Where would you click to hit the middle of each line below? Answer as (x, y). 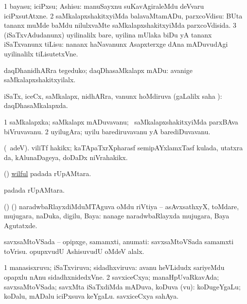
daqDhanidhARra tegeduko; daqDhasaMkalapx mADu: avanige (98, 70)
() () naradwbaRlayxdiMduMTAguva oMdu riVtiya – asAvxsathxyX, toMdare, (122, 206)
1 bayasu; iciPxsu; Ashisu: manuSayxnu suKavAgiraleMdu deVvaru (104, 6)
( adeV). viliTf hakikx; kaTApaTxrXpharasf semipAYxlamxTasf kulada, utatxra (123, 148)
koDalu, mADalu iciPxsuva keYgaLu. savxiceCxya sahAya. (91, 296)
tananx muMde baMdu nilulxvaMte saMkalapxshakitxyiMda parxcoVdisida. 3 (120, 25)
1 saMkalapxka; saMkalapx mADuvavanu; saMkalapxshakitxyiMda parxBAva (121, 121)
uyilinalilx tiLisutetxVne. (41, 53)
